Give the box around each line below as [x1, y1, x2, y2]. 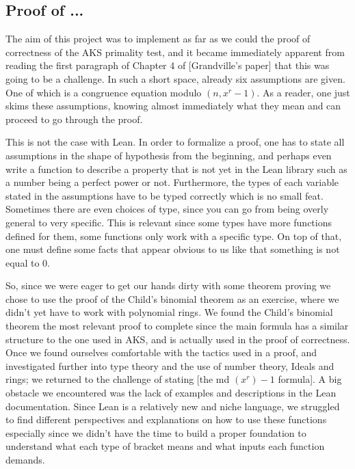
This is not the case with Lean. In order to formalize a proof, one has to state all [5, 135, 345, 149]
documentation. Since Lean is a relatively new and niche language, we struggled [5, 399, 340, 413]
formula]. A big [278, 372, 342, 386]
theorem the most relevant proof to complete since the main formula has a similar [5, 319, 349, 333]
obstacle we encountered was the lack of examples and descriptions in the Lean [5, 386, 337, 400]
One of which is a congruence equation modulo [5, 85, 202, 99]
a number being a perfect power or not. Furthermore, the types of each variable [5, 175, 339, 189]
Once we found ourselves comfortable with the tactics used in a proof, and [5, 345, 317, 360]
